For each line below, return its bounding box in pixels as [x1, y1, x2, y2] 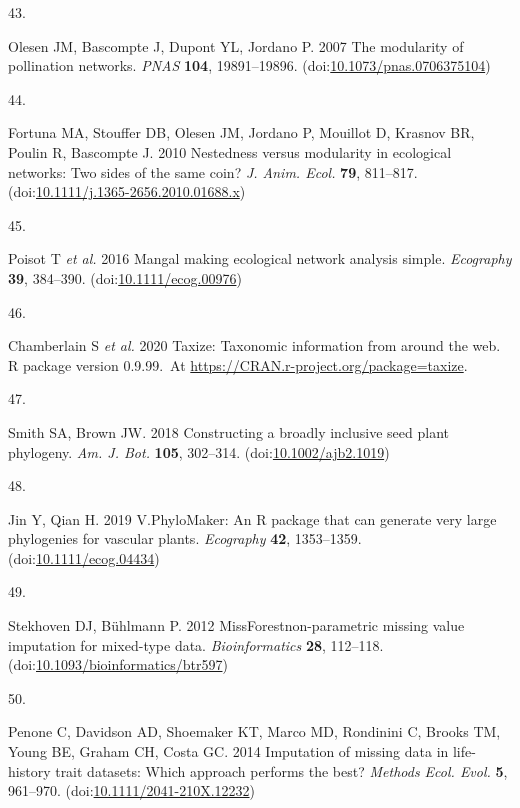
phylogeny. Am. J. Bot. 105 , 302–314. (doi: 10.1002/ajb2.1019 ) [8, 441, 390, 462]
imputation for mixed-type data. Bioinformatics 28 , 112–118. [8, 634, 384, 655]
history [8, 760, 51, 781]
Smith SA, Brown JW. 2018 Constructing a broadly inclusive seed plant [8, 421, 449, 442]
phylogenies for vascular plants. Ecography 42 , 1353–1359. [8, 528, 362, 549]
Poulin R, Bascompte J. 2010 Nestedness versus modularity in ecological [8, 141, 452, 162]
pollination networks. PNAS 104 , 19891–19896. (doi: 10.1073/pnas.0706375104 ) [8, 55, 491, 76]
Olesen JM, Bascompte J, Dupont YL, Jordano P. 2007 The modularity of [8, 35, 464, 56]
